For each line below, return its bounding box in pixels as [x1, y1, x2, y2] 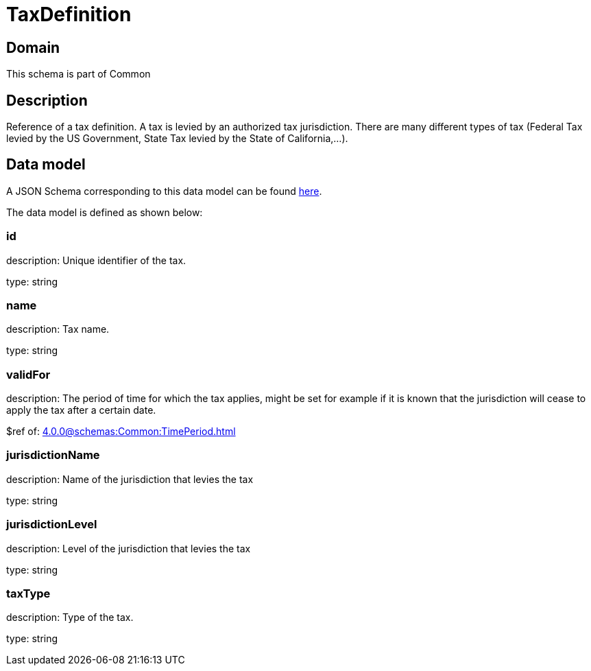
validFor [6, 367, 51, 381]
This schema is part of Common [6, 68, 151, 80]
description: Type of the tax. [6, 611, 134, 624]
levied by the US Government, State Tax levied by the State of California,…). [6, 132, 348, 145]
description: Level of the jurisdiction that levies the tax [6, 542, 251, 554]
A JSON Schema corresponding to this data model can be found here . [6, 185, 322, 197]
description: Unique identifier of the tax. [6, 254, 186, 266]
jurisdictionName [6, 448, 100, 462]
